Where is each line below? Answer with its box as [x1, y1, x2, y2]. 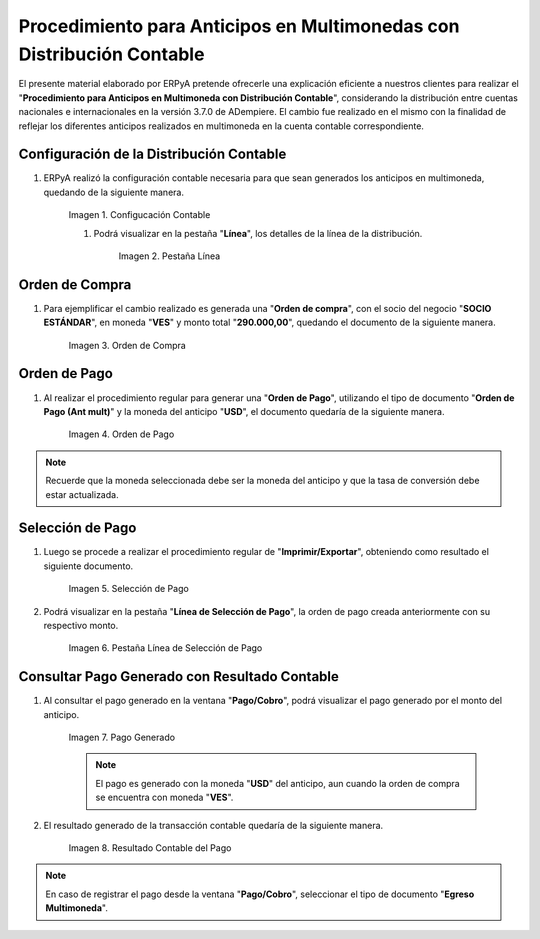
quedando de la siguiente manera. [43, 186, 185, 198]
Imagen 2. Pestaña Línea [118, 250, 221, 262]
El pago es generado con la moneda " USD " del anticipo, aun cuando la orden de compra [95, 777, 460, 789]
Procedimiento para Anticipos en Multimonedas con [18, 15, 460, 37]
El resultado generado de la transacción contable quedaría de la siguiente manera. [43, 819, 384, 831]
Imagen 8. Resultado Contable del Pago [68, 842, 232, 854]
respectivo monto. [43, 620, 119, 631]
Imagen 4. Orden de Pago [68, 428, 175, 440]
